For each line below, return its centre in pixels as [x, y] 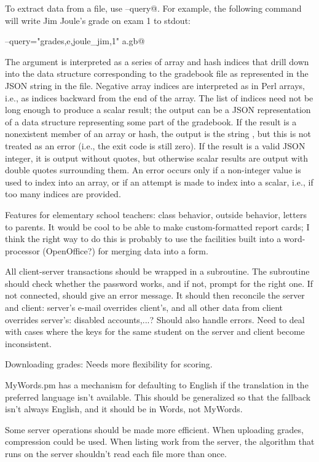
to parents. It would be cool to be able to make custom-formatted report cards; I [157, 226]
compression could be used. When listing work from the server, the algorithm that [160, 441]
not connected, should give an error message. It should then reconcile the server [155, 295]
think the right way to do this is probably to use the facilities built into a [143, 239]
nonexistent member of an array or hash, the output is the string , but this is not [158, 134]
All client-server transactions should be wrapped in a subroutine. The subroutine [157, 271]
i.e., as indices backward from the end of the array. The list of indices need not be [159, 97]
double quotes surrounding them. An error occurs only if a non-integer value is [153, 170]
